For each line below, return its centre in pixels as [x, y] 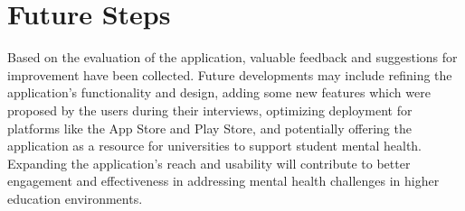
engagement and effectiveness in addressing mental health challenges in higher [223, 181]
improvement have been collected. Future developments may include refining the [230, 74]
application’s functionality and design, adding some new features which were [219, 92]
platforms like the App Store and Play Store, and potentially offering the [209, 128]
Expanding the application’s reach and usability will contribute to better [209, 163]
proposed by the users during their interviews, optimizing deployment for [210, 110]
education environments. [75, 198]
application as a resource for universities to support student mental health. [215, 146]
